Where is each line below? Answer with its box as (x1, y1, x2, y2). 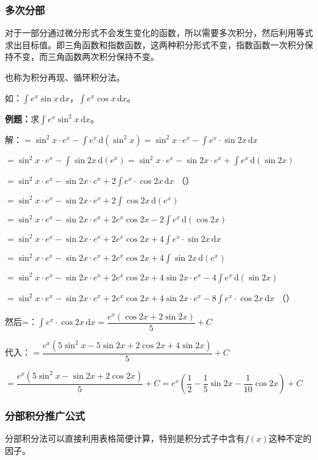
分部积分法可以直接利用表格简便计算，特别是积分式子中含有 (5, 432, 245, 445)
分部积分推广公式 (5, 408, 85, 423)
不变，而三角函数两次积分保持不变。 (13, 50, 159, 63)
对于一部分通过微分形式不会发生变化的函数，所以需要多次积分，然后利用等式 (5, 26, 313, 39)
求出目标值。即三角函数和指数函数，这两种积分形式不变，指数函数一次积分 (5, 38, 305, 51)
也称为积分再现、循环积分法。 (5, 71, 125, 83)
